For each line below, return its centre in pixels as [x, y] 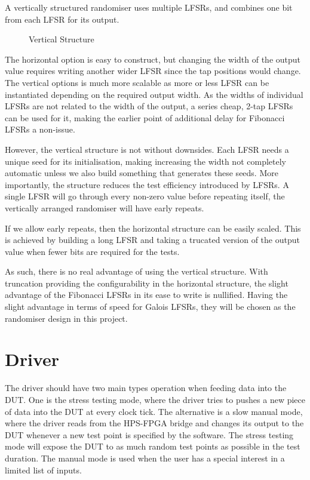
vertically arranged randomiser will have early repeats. [105, 207]
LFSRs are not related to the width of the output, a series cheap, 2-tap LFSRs [149, 106]
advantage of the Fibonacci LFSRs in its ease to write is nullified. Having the [146, 295]
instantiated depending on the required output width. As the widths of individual [154, 94]
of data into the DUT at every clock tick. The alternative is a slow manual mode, [154, 411]
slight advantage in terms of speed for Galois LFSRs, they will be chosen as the [150, 307]
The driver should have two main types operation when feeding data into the [146, 388]
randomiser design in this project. [66, 318]
